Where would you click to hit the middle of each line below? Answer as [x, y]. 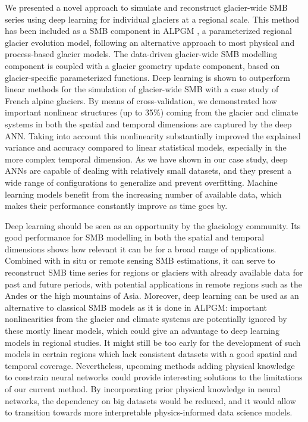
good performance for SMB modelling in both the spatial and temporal [135, 237]
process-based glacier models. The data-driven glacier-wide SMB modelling [141, 54]
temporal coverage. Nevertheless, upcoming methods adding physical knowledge [150, 365]
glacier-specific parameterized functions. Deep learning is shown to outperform [147, 77]
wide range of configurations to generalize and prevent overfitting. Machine [141, 182]
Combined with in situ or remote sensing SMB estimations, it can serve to [140, 260]
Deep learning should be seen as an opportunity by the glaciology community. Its [153, 225]
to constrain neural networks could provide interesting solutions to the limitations [154, 377]
